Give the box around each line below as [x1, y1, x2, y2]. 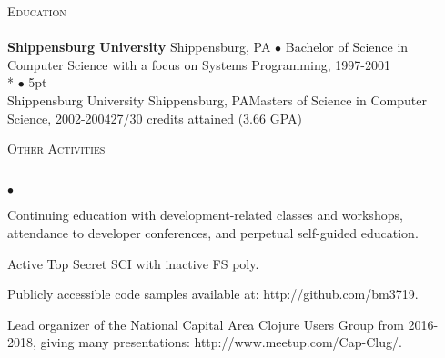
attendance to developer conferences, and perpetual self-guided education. [7, 223, 419, 242]
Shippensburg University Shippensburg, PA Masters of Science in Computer [7, 90, 427, 109]
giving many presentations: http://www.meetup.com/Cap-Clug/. [40, 333, 402, 352]
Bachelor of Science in [285, 37, 409, 56]
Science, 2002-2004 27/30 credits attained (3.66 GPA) [7, 108, 302, 127]
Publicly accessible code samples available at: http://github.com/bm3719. [7, 284, 419, 303]
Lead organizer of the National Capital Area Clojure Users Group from [7, 314, 404, 333]
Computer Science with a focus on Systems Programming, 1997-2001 [7, 55, 390, 74]
